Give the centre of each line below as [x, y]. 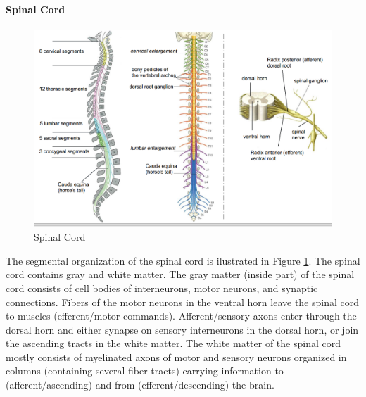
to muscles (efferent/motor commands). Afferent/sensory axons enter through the [181, 316]
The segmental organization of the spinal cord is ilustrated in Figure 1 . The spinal [183, 260]
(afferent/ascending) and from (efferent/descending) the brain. [140, 385]
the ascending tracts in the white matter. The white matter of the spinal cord [173, 343]
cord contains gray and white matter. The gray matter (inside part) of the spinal [180, 274]
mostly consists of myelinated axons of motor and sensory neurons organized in [176, 357]
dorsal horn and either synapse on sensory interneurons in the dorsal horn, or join [182, 329]
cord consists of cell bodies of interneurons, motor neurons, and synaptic [162, 288]
